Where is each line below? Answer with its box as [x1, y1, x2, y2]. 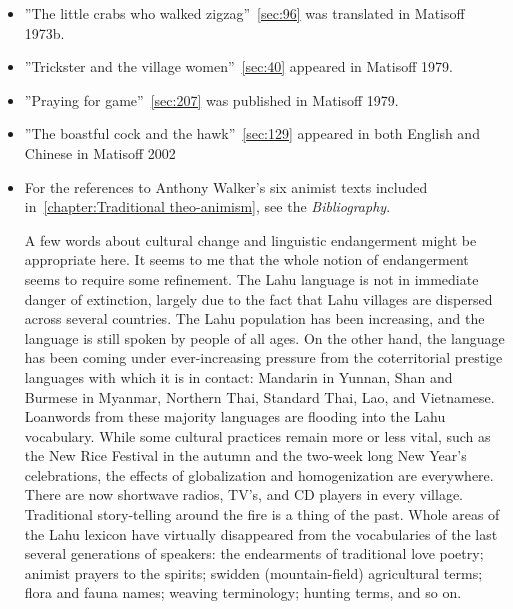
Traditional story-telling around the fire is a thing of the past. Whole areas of [24, 504, 500, 525]
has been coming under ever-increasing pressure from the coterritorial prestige [24, 347, 503, 368]
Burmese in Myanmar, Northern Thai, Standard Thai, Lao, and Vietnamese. [24, 386, 495, 407]
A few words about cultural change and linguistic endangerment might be [24, 229, 477, 250]
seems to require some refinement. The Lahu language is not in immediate [24, 268, 479, 289]
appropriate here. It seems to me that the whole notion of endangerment [24, 249, 469, 270]
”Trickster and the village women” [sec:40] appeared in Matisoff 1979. [24, 56, 453, 77]
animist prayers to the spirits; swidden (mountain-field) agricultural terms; [24, 562, 483, 583]
